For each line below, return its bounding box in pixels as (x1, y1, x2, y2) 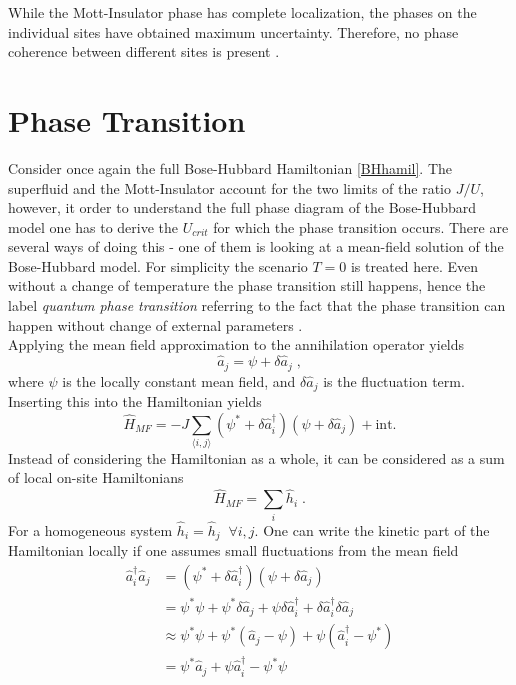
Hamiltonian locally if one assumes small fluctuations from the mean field (8, 540, 459, 561)
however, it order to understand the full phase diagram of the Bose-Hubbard (8, 197, 477, 218)
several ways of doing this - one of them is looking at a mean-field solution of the (8, 236, 504, 257)
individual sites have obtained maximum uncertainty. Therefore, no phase (8, 21, 459, 42)
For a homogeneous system (8, 519, 173, 540)
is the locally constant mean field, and (62, 370, 296, 391)
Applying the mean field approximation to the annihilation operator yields (8, 334, 465, 355)
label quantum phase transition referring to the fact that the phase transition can (8, 295, 506, 316)
